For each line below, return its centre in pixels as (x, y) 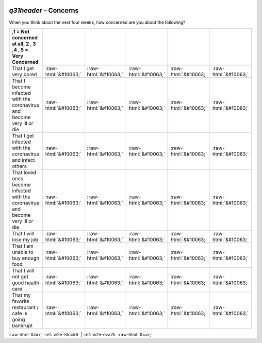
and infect (23, 160)
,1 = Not (21, 32)
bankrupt (22, 326)
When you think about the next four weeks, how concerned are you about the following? (97, 22)
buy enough (26, 258)
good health (26, 283)
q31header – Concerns (44, 10)
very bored (25, 74)
